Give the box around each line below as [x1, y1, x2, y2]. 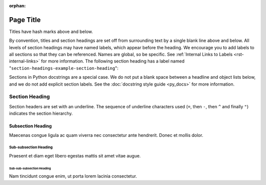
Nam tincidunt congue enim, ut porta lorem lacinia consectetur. [9, 173, 137, 179]
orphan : [9, 3, 26, 8]
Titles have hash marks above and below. [9, 29, 93, 34]
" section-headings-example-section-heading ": [9, 65, 119, 71]
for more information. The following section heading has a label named [41, 58, 185, 64]
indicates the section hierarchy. [9, 111, 73, 117]
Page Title [9, 15, 41, 24]
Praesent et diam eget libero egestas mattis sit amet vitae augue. [9, 153, 141, 158]
